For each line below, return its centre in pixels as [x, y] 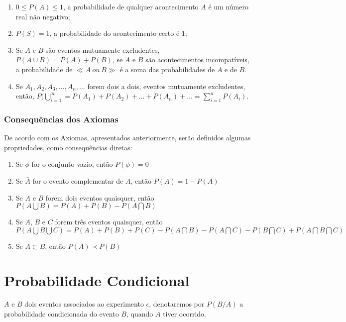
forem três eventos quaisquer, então [109, 222]
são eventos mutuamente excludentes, [103, 50]
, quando [140, 314]
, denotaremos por [177, 304]
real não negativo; [43, 16]
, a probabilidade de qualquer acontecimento [131, 6]
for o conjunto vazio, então [72, 164]
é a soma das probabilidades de [167, 69]
